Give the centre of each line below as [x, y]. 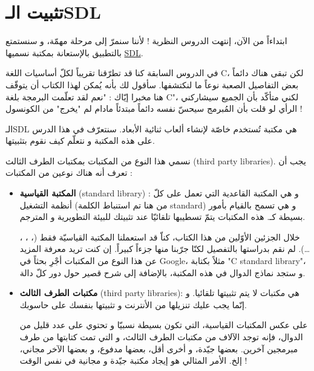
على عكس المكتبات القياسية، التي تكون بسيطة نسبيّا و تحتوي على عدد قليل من [164, 325]
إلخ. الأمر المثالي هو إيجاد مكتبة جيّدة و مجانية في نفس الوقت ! [133, 360]
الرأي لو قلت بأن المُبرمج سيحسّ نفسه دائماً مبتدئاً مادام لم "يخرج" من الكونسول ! [154, 108]
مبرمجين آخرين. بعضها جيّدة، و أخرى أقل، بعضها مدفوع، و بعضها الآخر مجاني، [159, 348]
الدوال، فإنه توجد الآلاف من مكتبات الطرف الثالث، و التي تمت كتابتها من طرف [161, 337]
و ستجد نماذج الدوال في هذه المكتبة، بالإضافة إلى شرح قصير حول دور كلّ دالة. [162, 272]
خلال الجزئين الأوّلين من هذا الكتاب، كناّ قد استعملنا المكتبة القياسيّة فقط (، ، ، [160, 237]
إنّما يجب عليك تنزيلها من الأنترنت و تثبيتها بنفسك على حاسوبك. [133, 304]
